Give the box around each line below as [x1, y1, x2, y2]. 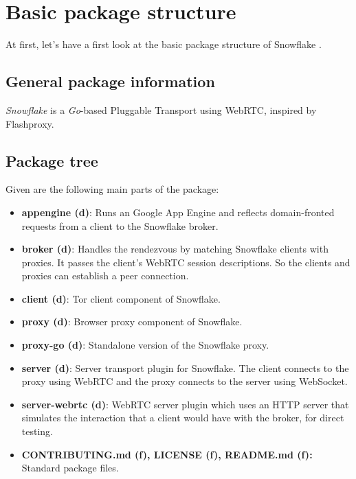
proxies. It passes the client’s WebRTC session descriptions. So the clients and [21, 255, 351, 269]
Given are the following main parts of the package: [5, 182, 219, 196]
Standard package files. [21, 460, 119, 475]
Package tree [5, 150, 98, 171]
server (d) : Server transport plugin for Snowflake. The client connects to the [21, 360, 349, 375]
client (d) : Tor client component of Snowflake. [21, 291, 221, 305]
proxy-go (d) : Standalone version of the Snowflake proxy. [21, 338, 269, 352]
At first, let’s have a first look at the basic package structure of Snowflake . [5, 37, 322, 51]
